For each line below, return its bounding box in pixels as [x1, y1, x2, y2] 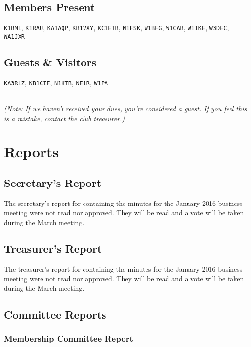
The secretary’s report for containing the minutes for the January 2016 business [4, 198, 243, 208]
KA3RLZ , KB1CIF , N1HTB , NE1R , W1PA [4, 77, 108, 87]
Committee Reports [4, 306, 106, 322]
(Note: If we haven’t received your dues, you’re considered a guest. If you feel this [4, 103, 247, 113]
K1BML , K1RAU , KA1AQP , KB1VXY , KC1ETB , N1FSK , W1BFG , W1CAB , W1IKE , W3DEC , [4, 22, 229, 33]
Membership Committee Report [4, 332, 133, 345]
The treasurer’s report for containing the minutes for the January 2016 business [4, 264, 243, 274]
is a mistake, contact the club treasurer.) [4, 113, 125, 123]
